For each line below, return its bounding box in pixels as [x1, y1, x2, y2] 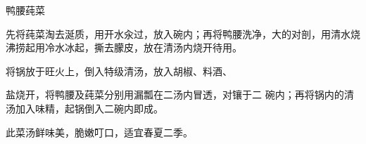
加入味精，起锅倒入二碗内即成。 [15, 100, 163, 115]
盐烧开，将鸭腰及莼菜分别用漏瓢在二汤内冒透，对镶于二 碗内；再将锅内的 [6, 87, 344, 102]
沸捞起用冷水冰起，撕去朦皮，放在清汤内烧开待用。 [6, 40, 242, 55]
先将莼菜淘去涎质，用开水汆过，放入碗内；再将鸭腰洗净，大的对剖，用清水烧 [6, 26, 360, 41]
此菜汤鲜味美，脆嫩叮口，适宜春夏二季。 [6, 124, 193, 139]
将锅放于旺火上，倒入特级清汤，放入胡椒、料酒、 [6, 63, 232, 78]
